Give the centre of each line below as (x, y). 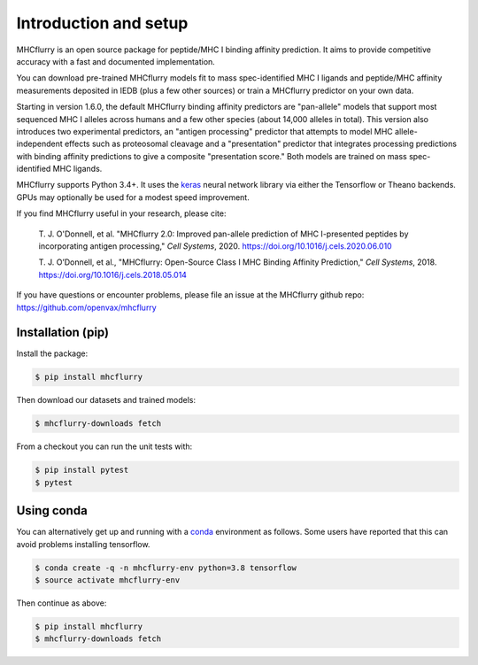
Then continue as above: (62, 603)
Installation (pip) (63, 332)
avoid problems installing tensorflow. (83, 544)
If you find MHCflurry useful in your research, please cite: (121, 213)
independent (39, 144)
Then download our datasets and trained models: (106, 400)
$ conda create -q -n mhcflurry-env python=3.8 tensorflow (166, 568)
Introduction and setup (102, 23)
